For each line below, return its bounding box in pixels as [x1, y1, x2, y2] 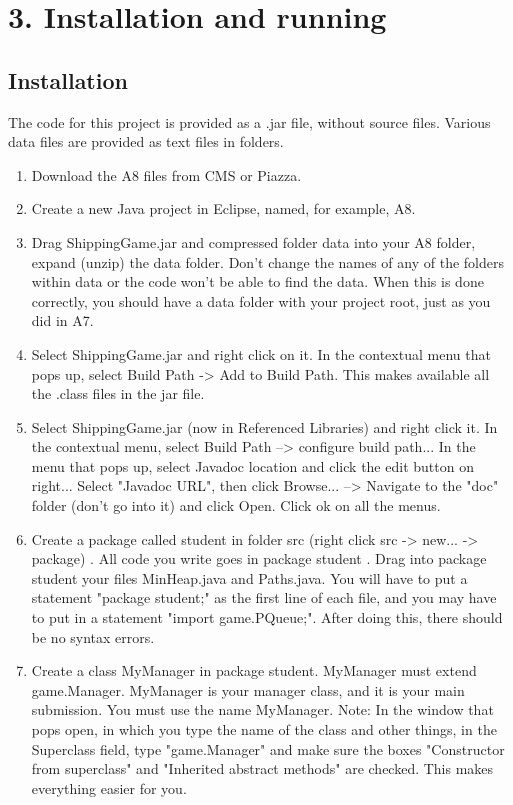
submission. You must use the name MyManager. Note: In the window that [31, 699, 494, 720]
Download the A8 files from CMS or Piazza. [31, 164, 302, 185]
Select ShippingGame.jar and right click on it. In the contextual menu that [31, 343, 491, 364]
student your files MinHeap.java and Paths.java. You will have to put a [31, 567, 468, 588]
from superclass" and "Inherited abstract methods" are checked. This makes [31, 758, 494, 779]
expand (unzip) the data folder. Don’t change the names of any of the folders [31, 251, 504, 272]
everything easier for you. [31, 777, 187, 798]
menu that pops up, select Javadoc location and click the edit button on [31, 455, 474, 476]
